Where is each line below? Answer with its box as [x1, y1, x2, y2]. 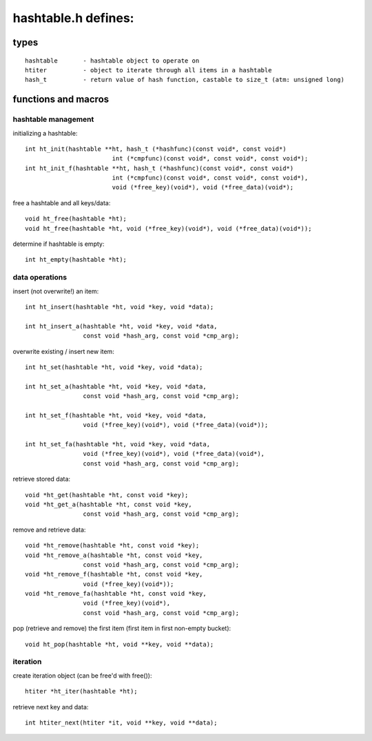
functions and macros [12, 94, 110, 105]
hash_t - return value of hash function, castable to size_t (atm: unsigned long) [25, 76, 344, 84]
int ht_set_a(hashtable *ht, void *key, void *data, [25, 382, 207, 390]
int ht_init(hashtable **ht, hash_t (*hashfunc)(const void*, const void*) [25, 145, 287, 153]
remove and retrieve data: [12, 525, 86, 534]
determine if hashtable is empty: [12, 240, 105, 248]
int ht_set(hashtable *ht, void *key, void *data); [25, 363, 203, 371]
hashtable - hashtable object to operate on [25, 56, 200, 65]
